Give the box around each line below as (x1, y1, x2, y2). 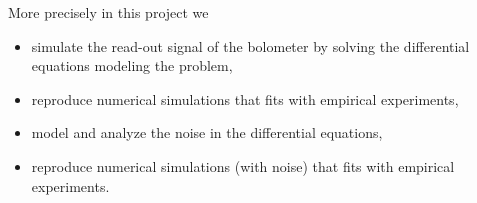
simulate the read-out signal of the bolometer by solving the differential (31, 35, 470, 56)
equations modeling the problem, (31, 55, 233, 76)
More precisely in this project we (8, 2, 209, 22)
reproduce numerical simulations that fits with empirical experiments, (31, 88, 459, 109)
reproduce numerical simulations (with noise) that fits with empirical (31, 155, 455, 176)
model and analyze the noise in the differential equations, (31, 122, 383, 143)
